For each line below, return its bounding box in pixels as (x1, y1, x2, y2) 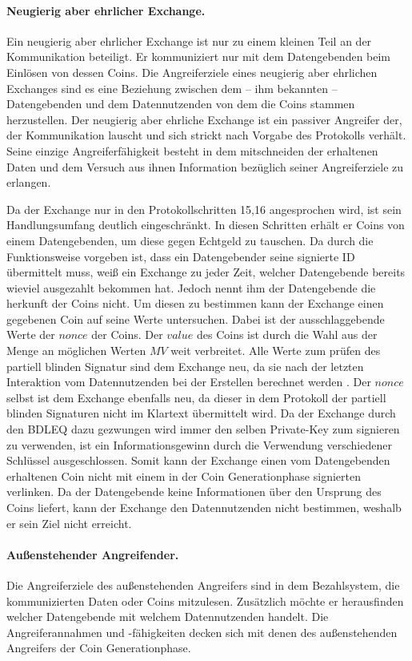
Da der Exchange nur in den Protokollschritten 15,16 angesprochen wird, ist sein (6, 200, 402, 217)
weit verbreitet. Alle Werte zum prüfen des (170, 342, 381, 359)
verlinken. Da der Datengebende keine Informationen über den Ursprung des (6, 483, 382, 500)
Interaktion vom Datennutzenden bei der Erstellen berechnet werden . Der (6, 373, 371, 390)
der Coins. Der (91, 326, 163, 343)
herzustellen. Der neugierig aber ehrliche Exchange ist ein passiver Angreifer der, (6, 111, 402, 127)
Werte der (6, 326, 55, 343)
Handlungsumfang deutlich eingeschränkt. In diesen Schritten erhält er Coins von (6, 216, 405, 233)
